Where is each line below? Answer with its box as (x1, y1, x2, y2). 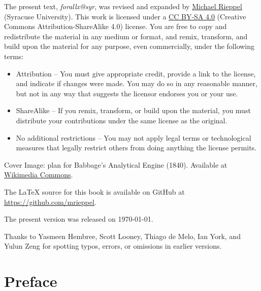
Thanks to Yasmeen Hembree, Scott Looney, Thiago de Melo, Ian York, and (4, 230, 241, 241)
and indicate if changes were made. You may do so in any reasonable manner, (16, 78, 257, 89)
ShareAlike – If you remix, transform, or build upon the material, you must (16, 105, 251, 116)
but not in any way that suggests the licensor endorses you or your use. (16, 88, 238, 98)
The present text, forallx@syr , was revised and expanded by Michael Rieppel (4, 1, 242, 11)
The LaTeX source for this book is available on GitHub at (4, 186, 185, 197)
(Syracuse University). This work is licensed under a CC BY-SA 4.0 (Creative (4, 11, 246, 21)
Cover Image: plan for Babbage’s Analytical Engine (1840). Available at (4, 159, 227, 170)
